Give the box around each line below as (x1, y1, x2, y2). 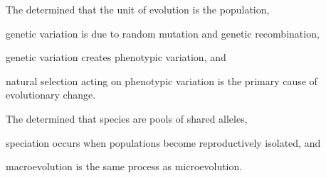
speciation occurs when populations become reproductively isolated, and (6, 135, 321, 150)
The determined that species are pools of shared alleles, (6, 111, 248, 126)
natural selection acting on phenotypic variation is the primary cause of (6, 73, 317, 88)
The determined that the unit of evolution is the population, (6, 2, 270, 16)
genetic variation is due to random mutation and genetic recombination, (6, 26, 320, 40)
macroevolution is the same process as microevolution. (6, 159, 243, 174)
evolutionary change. (6, 87, 96, 102)
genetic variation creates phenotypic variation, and (6, 50, 226, 65)
